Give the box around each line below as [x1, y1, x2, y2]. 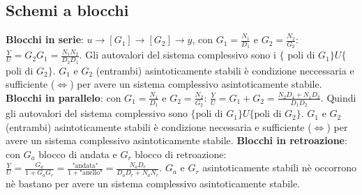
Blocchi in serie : [6, 32, 84, 47]
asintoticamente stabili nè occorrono [202, 160, 357, 175]
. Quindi [320, 90, 356, 104]
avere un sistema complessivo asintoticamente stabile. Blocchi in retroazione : [6, 133, 347, 148]
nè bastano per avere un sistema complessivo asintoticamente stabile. [6, 175, 301, 190]
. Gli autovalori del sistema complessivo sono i [79, 47, 276, 62]
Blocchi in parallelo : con [6, 90, 121, 104]
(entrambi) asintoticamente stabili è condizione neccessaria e [96, 63, 354, 77]
